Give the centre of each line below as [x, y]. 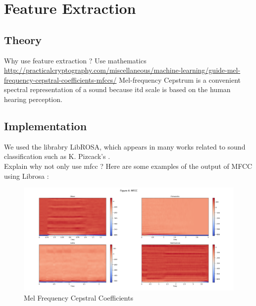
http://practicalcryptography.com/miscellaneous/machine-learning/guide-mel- [122, 70]
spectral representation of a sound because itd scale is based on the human [117, 89]
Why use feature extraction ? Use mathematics [75, 60]
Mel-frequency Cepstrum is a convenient [180, 79]
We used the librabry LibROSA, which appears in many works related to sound [125, 146]
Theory [23, 39]
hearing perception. [33, 99]
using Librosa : [26, 176]
